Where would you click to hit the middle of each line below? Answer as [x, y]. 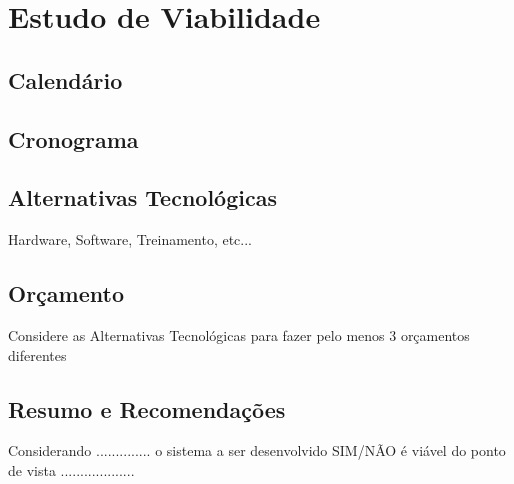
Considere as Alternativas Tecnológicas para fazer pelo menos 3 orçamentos [239, 334]
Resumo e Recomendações [147, 408]
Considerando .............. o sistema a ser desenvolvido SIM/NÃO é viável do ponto [257, 450]
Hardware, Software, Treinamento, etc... [130, 239]
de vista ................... [71, 469]
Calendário [65, 79]
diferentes [37, 354]
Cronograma [73, 138]
